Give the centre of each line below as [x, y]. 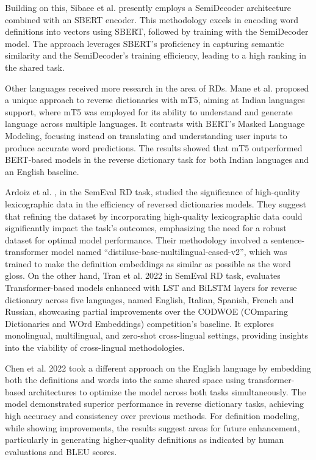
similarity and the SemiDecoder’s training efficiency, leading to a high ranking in [156, 55]
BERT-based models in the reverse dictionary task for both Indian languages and [157, 160]
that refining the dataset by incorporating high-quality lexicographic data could [154, 216]
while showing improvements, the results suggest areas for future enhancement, [153, 427]
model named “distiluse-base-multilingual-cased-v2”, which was [169, 252]
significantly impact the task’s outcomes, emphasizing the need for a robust [146, 228]
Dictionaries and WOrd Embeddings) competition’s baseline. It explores [140, 323]
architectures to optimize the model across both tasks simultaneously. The [167, 391]
